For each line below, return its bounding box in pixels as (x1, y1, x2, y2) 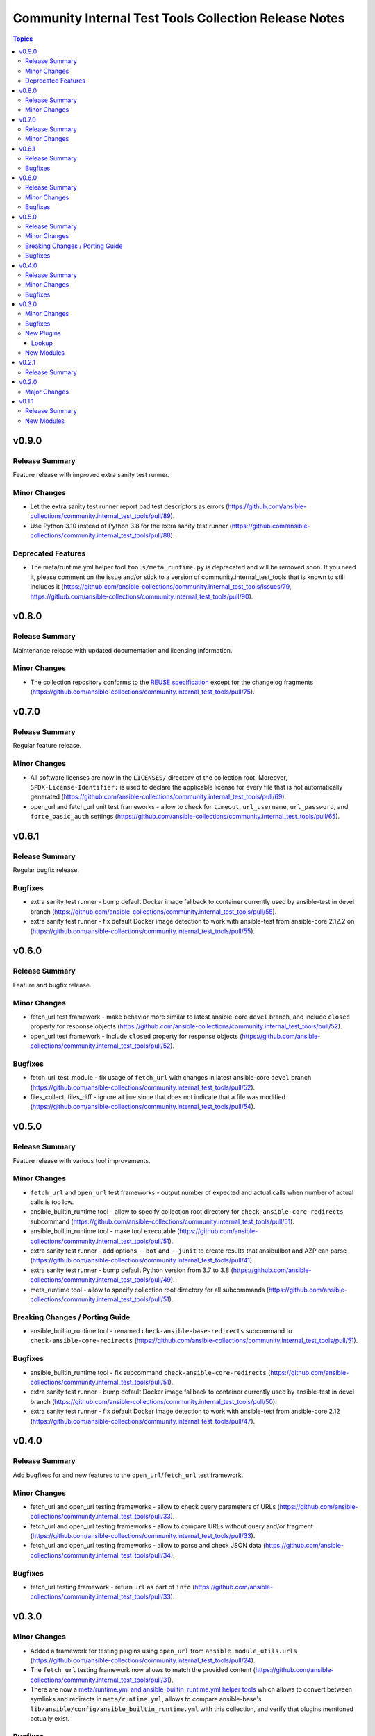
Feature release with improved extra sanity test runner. (12, 470, 169, 478)
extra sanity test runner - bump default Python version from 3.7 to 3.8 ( (30, 1266, 234, 1274)
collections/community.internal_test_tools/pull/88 (30, 531, 172, 540)
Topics (12, 35, 33, 43)
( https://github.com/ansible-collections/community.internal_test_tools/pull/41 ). (30, 1256, 254, 1265)
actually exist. (30, 1714, 70, 1723)
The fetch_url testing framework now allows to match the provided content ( (30, 1666, 256, 1674)
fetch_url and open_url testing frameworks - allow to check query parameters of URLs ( (30, 1502, 281, 1510)
